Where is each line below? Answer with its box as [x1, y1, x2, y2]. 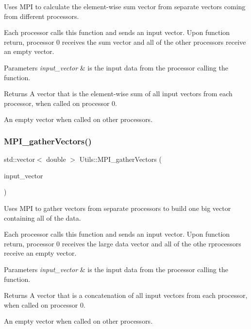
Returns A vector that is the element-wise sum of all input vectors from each [4, 88, 233, 99]
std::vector [4, 154, 35, 164]
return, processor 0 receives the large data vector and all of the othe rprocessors [4, 238, 241, 248]
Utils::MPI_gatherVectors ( [79, 154, 162, 164]
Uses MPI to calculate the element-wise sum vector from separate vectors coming [4, 1, 246, 11]
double [46, 154, 66, 164]
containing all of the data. [4, 212, 81, 223]
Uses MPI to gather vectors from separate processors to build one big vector [4, 203, 231, 213]
